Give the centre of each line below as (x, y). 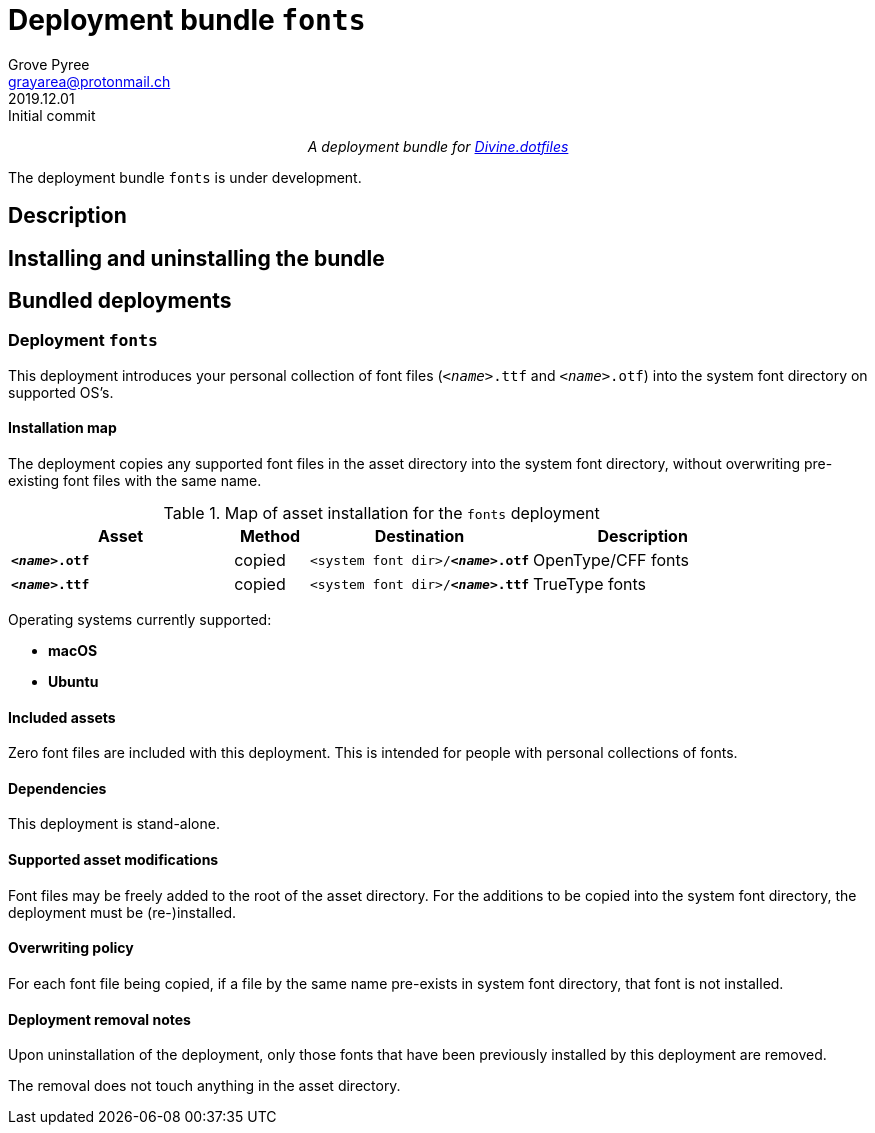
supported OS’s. (61, 392)
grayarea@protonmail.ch (89, 81)
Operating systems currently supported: (140, 620)
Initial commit (52, 115)
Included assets (62, 717)
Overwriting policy (71, 948)
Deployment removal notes (99, 1019)
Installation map (62, 428)
